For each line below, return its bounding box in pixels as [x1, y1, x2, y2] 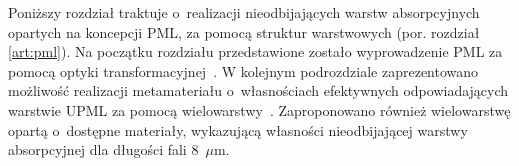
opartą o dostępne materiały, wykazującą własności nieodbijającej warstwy [8, 119, 468, 140]
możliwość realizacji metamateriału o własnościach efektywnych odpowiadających [8, 80, 509, 101]
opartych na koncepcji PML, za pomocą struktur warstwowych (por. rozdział [8, 21, 480, 42]
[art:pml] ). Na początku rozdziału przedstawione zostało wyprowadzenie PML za [8, 41, 503, 62]
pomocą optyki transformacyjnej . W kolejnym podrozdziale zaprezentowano [8, 60, 479, 81]
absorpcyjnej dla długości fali [8, 139, 187, 160]
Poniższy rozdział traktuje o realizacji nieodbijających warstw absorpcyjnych [8, 2, 480, 22]
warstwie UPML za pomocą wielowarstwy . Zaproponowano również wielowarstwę [8, 99, 511, 120]
